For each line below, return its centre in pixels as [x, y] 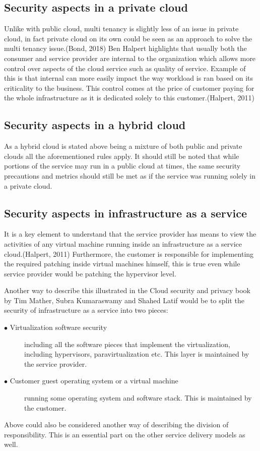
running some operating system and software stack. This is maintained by [138, 398]
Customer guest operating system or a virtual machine [94, 381]
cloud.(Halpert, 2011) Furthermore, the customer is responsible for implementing [129, 253]
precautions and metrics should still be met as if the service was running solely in [130, 175]
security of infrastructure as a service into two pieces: [86, 310]
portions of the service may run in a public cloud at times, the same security [122, 166]
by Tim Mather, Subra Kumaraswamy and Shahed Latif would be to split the [124, 300]
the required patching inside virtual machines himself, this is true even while [122, 264]
